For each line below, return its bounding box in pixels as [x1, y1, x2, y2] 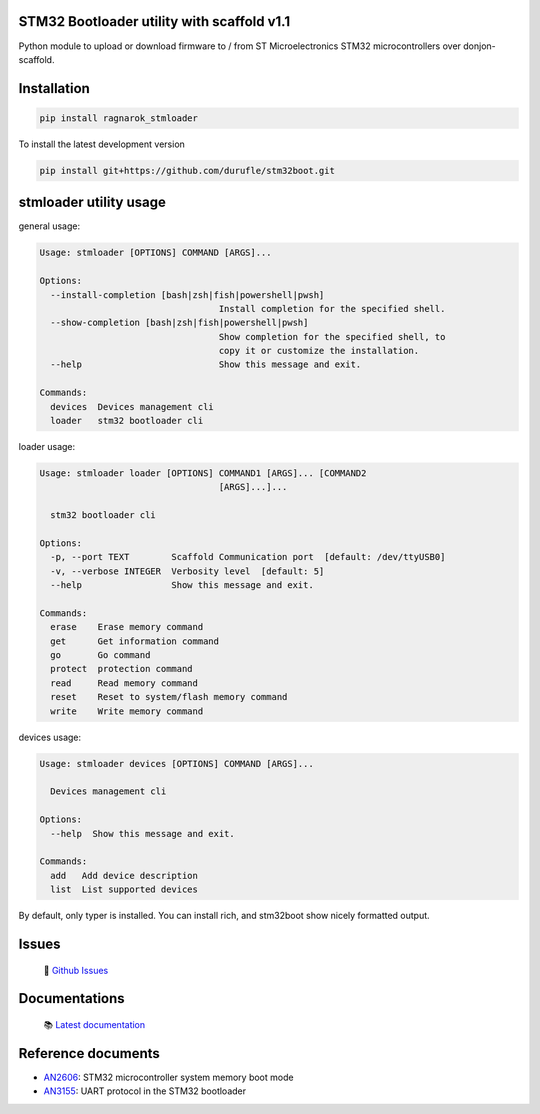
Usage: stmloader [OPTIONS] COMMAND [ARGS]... [39, 247, 272, 259]
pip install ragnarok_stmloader [39, 112, 199, 124]
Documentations [18, 990, 125, 1007]
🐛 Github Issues [43, 964, 109, 976]
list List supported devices [50, 884, 199, 895]
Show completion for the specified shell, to [218, 331, 446, 342]
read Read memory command [50, 677, 199, 689]
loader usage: [18, 441, 76, 453]
